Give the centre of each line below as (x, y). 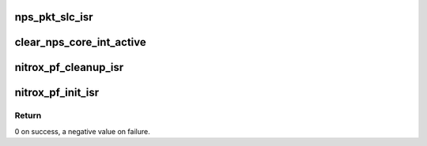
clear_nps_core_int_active (80, 42)
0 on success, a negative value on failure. (82, 131)
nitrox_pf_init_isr (57, 93)
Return (28, 116)
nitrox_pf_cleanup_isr (69, 67)
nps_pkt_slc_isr (54, 17)
